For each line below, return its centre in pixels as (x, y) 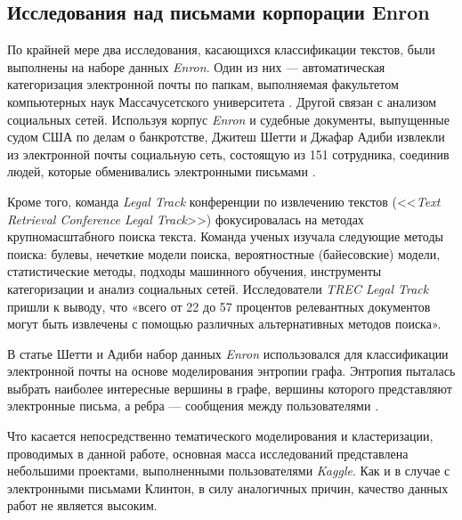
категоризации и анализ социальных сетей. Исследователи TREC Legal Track (218, 288)
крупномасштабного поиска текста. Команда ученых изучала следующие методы (225, 236)
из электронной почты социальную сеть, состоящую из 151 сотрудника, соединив (228, 154)
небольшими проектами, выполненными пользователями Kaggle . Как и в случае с (229, 471)
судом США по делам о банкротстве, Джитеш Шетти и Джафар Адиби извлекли (226, 137)
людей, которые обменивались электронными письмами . (162, 171)
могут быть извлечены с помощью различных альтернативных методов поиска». (224, 324)
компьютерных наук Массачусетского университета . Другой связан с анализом (222, 101)
